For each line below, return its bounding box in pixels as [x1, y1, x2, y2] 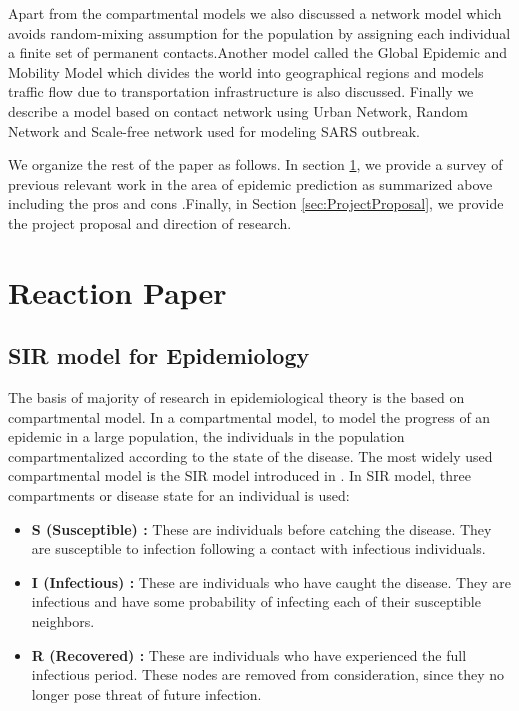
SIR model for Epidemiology [8, 340, 310, 371]
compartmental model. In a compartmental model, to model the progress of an [8, 406, 491, 427]
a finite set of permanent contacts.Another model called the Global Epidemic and [8, 42, 508, 63]
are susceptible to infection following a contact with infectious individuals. [31, 538, 486, 559]
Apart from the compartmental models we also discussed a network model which [8, 3, 502, 23]
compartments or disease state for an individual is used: [8, 485, 350, 506]
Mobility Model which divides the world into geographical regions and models [8, 61, 484, 82]
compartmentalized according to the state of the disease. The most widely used [8, 445, 493, 466]
